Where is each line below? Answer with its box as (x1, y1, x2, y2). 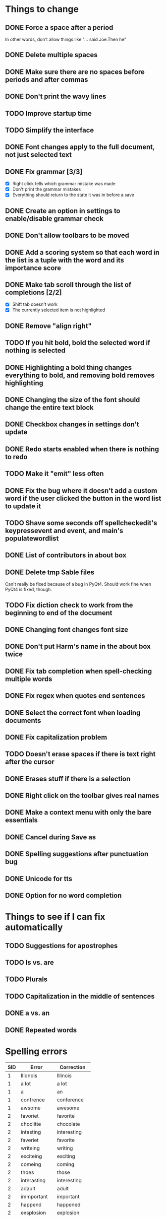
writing (56, 1145, 73, 1151)
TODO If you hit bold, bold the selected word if (5, 338, 151, 347)
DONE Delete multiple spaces (5, 51, 98, 59)
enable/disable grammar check (5, 214, 104, 223)
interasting (20, 1177, 46, 1184)
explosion (56, 1209, 80, 1216)
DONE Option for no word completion (5, 891, 122, 900)
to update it (5, 502, 41, 510)
